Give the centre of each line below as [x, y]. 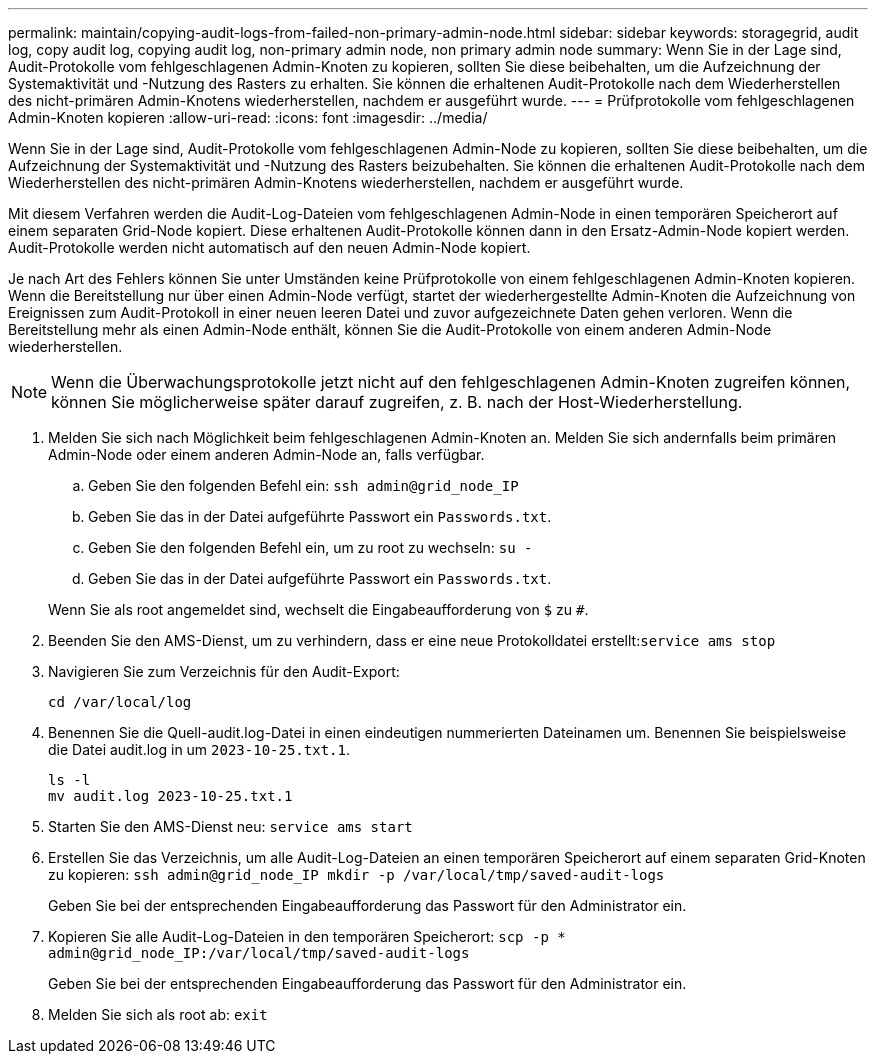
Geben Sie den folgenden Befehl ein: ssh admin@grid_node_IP [303, 485]
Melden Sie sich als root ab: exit [158, 1014]
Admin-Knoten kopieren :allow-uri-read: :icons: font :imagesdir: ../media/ [248, 117]
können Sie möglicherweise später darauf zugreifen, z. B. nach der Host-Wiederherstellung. [397, 402]
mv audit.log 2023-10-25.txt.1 [170, 796]
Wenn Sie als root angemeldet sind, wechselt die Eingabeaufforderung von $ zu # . [318, 609]
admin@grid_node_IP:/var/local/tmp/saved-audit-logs [259, 953]
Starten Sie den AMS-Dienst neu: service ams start [230, 826]
